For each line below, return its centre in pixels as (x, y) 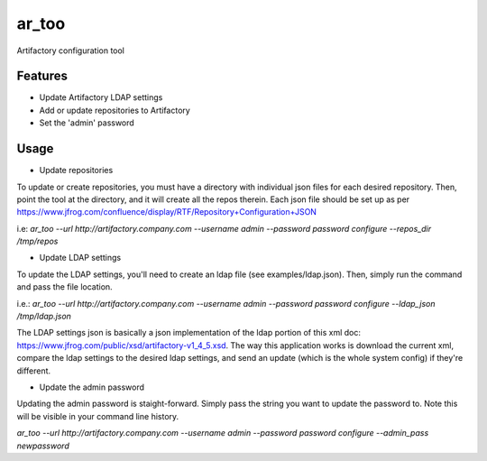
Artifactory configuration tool (71, 51)
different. (34, 371)
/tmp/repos (37, 241)
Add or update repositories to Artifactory (115, 110)
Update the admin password (92, 387)
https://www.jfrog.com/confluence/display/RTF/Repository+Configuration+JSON (167, 212)
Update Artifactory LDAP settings (101, 97)
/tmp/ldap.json (44, 317)
